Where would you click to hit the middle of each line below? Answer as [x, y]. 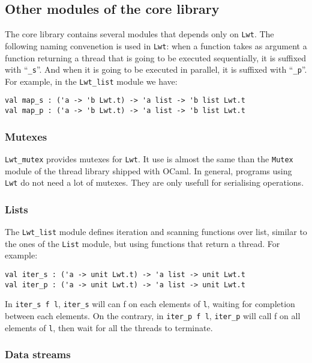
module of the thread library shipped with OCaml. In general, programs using [148, 170]
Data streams [38, 354]
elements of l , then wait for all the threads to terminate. [109, 327]
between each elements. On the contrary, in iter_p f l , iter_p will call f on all [153, 315]
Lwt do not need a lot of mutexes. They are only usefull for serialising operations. [154, 182]
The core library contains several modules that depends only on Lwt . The [139, 34]
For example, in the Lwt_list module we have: [91, 81]
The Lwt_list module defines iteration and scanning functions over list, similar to [156, 232]
